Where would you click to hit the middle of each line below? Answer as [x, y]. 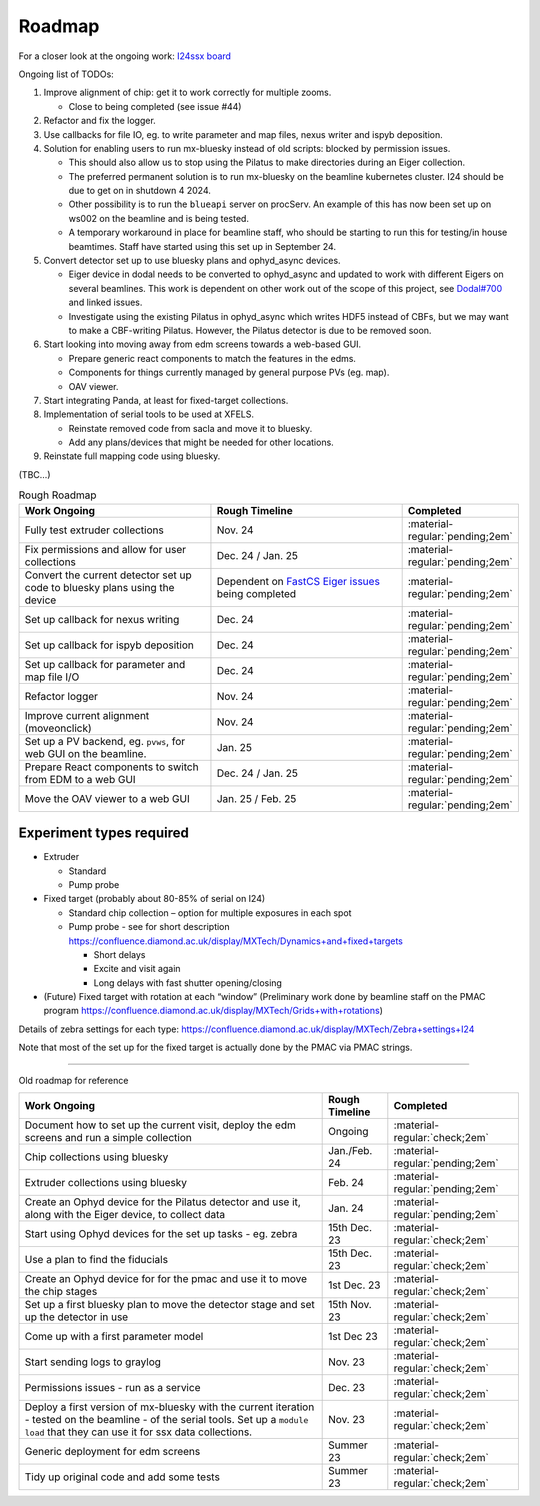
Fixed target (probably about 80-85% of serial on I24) [154, 899]
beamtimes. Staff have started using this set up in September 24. [202, 246]
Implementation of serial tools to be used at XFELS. [149, 414]
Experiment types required [104, 833]
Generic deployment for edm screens [112, 1452]
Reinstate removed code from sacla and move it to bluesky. [190, 428]
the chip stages [61, 1292]
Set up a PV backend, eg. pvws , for [104, 741]
